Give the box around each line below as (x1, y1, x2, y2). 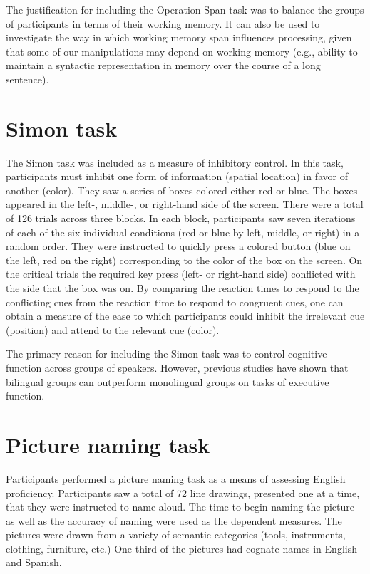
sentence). (6, 71, 49, 86)
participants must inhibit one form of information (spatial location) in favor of (6, 169, 348, 184)
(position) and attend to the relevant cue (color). (6, 322, 220, 337)
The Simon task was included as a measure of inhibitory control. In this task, (6, 155, 344, 169)
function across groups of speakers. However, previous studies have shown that (6, 360, 349, 375)
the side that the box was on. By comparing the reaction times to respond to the (6, 281, 359, 296)
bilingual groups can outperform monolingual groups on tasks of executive (6, 374, 329, 389)
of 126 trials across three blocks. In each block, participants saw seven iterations (6, 211, 356, 226)
